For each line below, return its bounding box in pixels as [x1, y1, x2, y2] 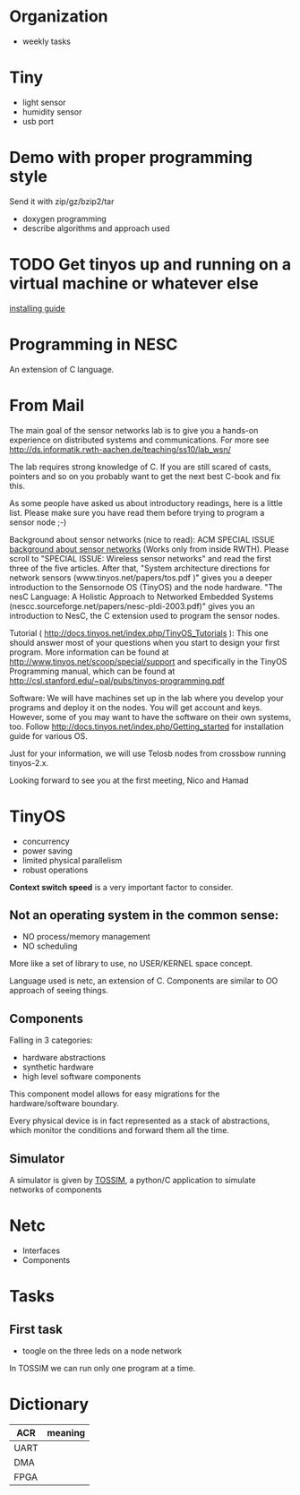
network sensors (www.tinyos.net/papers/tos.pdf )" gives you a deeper [9, 571, 273, 583]
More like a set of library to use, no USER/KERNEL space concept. [9, 958, 253, 969]
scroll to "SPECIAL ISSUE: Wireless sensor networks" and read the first [9, 553, 271, 563]
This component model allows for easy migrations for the [9, 1088, 220, 1099]
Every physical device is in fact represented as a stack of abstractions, [9, 1115, 270, 1126]
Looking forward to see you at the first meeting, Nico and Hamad [9, 775, 249, 786]
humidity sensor [21, 106, 82, 117]
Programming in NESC [9, 334, 178, 355]
